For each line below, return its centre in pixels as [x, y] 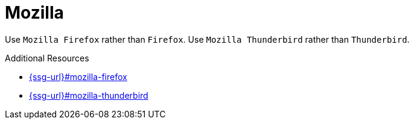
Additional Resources [47, 58]
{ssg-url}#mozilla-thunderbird [89, 95]
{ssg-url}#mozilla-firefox [78, 76]
